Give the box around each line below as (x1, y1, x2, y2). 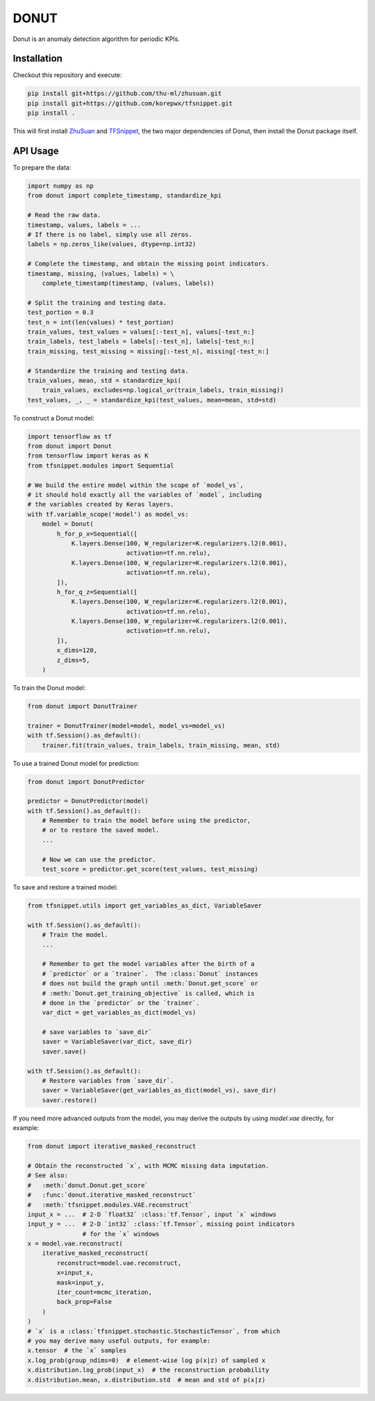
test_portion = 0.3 (27, 309, 94, 316)
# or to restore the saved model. (42, 826, 160, 834)
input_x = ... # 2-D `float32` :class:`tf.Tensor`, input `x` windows (27, 1210, 277, 1218)
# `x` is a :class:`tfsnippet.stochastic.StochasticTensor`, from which (27, 1327, 281, 1335)
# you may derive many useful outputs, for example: (27, 1337, 211, 1345)
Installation (12, 53, 62, 65)
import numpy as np (27, 182, 94, 190)
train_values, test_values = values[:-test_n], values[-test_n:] (27, 327, 255, 336)
